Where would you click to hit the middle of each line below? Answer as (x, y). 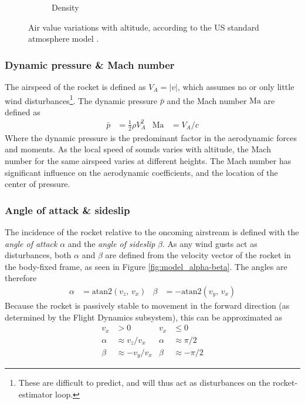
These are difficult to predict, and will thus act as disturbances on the (144, 383)
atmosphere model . (64, 39)
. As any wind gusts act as (210, 243)
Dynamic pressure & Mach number (90, 64)
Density (65, 7)
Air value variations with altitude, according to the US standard (144, 27)
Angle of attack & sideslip (67, 210)
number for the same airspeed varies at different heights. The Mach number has (148, 160)
